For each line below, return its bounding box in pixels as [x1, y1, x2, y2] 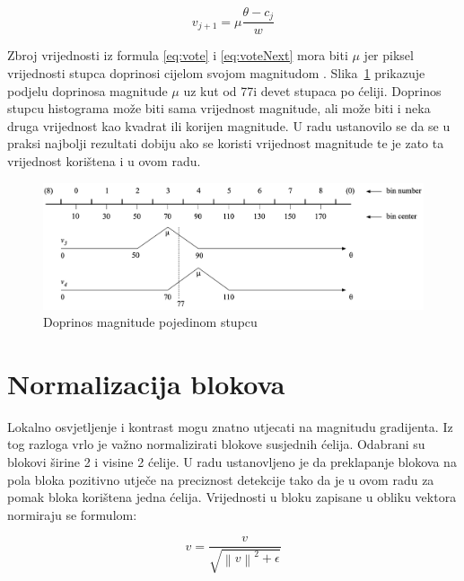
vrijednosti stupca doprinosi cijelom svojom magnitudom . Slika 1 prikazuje [7, 64, 425, 83]
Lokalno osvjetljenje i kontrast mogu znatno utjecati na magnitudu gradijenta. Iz [7, 417, 453, 436]
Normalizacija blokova [7, 365, 285, 401]
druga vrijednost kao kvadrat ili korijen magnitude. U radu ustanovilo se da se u [7, 116, 451, 135]
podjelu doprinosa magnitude [7, 81, 168, 100]
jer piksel [363, 46, 414, 65]
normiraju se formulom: [7, 505, 137, 524]
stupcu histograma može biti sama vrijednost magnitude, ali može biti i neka [7, 99, 431, 118]
